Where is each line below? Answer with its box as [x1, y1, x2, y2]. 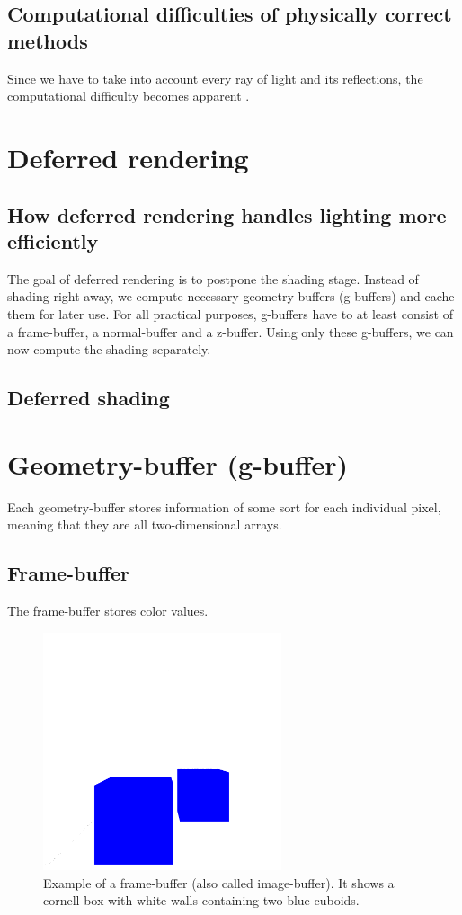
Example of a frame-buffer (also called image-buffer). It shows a [43, 873, 395, 892]
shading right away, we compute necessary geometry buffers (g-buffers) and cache [7, 287, 455, 306]
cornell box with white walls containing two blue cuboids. [43, 891, 360, 910]
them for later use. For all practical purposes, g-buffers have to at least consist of [7, 304, 453, 323]
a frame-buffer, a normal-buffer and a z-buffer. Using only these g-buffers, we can [7, 322, 454, 341]
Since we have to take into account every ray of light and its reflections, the [7, 68, 423, 87]
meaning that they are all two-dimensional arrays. [7, 515, 282, 534]
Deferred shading [7, 384, 170, 412]
